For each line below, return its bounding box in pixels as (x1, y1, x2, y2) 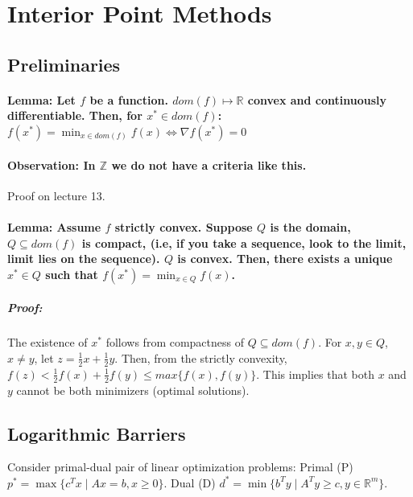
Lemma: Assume (7, 218, 101, 235)
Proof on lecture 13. (7, 187, 105, 203)
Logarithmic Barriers (7, 421, 186, 446)
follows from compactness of (105, 334, 245, 351)
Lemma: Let (7, 91, 76, 108)
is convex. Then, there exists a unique (177, 250, 393, 267)
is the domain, (270, 218, 351, 235)
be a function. (89, 91, 168, 108)
